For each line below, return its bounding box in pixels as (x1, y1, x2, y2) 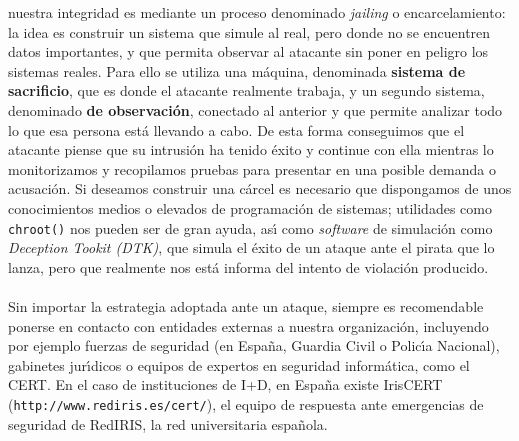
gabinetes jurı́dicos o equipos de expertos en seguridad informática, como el (8, 354, 470, 375)
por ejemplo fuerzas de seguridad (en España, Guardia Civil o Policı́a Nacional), (8, 335, 500, 356)
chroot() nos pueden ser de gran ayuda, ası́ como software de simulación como (8, 217, 493, 238)
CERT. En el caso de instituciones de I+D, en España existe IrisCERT (8, 374, 443, 395)
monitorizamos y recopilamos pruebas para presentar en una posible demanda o (8, 158, 496, 179)
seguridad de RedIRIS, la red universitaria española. (8, 413, 328, 434)
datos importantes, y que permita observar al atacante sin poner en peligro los (8, 41, 489, 62)
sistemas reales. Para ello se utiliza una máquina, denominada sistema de (8, 60, 466, 81)
